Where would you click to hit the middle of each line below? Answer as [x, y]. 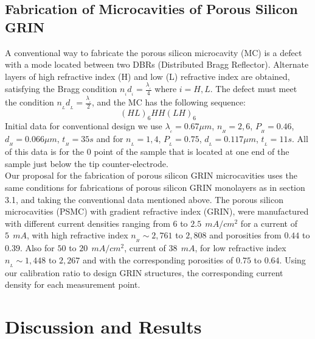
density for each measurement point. [73, 284]
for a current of [269, 223]
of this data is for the [45, 152]
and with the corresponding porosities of [158, 259]
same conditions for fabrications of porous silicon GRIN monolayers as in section [155, 187]
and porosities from [245, 235]
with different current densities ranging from [88, 223]
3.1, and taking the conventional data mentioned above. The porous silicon [144, 199]
